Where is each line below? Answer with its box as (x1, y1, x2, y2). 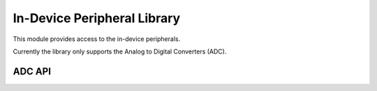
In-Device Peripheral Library (13, 10, 181, 26)
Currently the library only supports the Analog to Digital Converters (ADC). (13, 47, 227, 56)
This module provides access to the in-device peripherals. (13, 35, 181, 43)
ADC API (13, 65, 52, 77)
